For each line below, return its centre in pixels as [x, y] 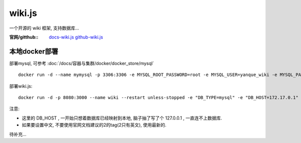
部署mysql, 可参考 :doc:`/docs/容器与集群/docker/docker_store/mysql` [82, 63]
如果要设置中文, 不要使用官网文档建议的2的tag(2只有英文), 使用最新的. [94, 125]
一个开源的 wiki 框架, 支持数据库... [44, 28]
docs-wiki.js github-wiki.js [76, 37]
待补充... [18, 134]
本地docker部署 [34, 51]
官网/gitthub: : [24, 37]
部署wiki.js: [21, 86]
